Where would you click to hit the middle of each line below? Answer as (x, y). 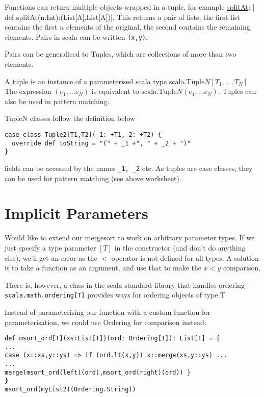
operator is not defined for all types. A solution (185, 257)
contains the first (31, 27)
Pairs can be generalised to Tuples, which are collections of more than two (121, 54)
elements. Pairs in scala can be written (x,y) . (76, 36)
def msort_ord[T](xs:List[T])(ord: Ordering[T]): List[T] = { (112, 339)
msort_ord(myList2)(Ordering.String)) (70, 390)
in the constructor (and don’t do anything (180, 247)
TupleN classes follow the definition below (70, 118)
